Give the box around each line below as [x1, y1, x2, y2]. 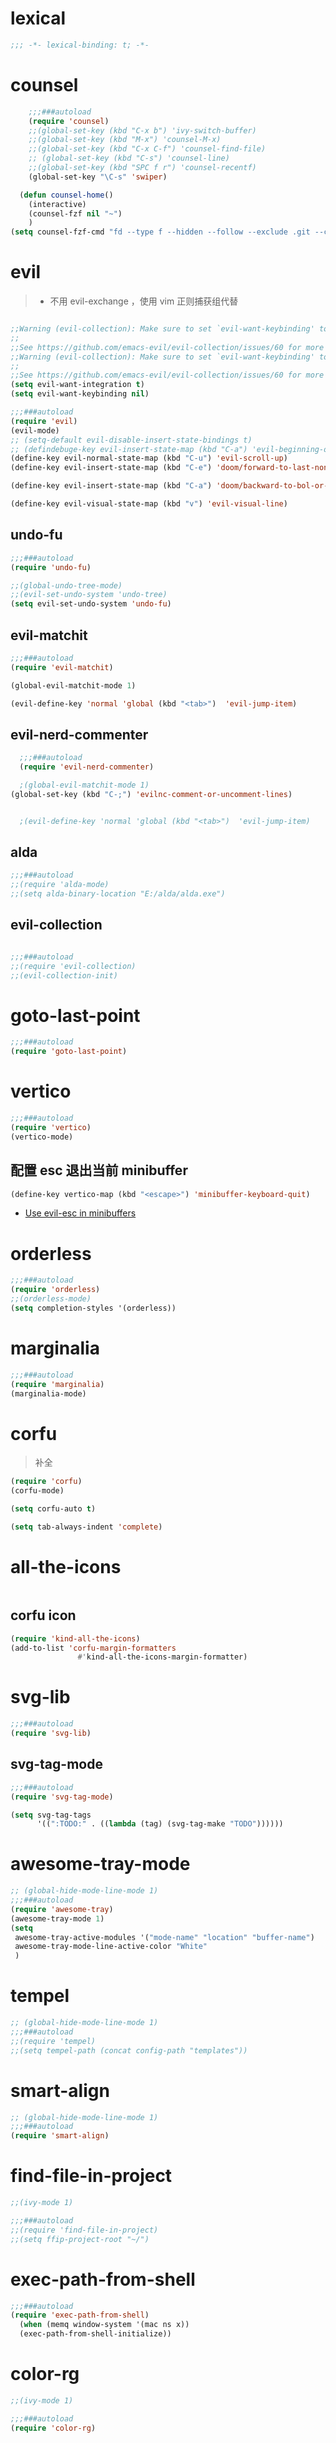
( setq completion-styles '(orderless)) [10, 1303, 177, 1313]
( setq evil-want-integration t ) [10, 380, 145, 390]
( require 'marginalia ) [10, 1379, 105, 1389]
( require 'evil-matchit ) [10, 662, 114, 672]
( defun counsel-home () [19, 190, 114, 200]
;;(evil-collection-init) [10, 970, 118, 981]
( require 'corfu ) [10, 1477, 83, 1487]
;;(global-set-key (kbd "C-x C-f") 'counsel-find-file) [28, 144, 267, 154]
